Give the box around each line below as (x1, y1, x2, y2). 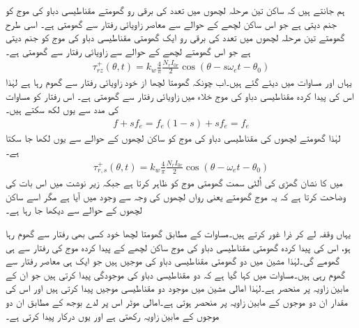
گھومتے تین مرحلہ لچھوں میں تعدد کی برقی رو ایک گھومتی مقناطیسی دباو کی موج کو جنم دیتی (6, 30, 345, 45)
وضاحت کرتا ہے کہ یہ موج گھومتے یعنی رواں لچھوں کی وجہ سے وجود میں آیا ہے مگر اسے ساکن (6, 188, 346, 203)
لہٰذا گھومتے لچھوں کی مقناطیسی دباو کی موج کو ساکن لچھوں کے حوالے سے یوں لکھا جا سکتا (6, 130, 341, 144)
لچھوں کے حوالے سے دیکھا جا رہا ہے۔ (6, 202, 142, 217)
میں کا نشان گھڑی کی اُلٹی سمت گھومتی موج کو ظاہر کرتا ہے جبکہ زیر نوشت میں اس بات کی (6, 175, 343, 190)
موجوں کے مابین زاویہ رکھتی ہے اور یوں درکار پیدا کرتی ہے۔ (6, 308, 220, 322)
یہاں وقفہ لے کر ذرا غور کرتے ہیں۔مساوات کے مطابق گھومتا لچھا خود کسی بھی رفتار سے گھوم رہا (6, 225, 351, 240)
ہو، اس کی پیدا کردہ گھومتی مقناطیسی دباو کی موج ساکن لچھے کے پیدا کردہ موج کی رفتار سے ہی (6, 239, 351, 254)
